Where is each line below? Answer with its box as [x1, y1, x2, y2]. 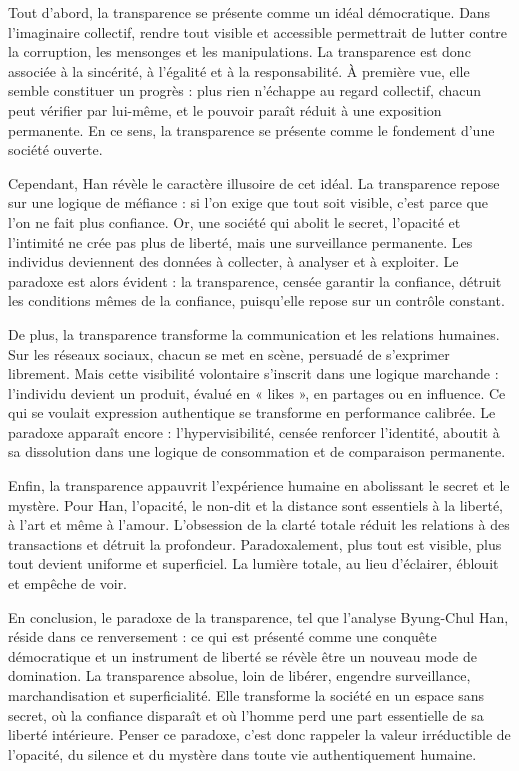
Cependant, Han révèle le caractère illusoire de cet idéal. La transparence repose [8, 172, 500, 193]
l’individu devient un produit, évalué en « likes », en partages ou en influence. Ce [8, 382, 506, 403]
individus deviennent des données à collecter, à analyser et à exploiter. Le [8, 251, 459, 272]
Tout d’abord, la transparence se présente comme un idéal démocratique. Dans [8, 2, 491, 22]
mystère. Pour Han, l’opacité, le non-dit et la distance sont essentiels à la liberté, [8, 494, 504, 515]
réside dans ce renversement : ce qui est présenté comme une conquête [8, 626, 437, 647]
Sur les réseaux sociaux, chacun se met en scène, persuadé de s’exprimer [8, 343, 450, 364]
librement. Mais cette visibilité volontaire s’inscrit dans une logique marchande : [8, 363, 499, 384]
